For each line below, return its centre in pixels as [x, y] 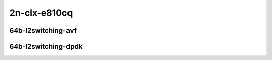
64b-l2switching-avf [43, 30]
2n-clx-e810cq [41, 13]
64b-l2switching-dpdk [46, 46]
